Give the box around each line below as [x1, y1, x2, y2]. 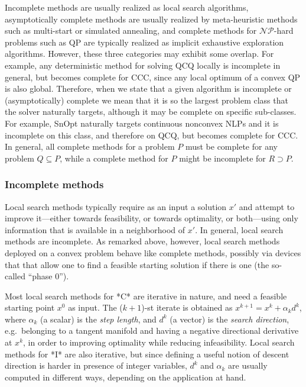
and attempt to [239, 200, 295, 212]
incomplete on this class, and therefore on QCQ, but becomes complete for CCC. [5, 128, 298, 141]
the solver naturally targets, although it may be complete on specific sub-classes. [5, 105, 297, 118]
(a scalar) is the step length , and [40, 312, 157, 325]
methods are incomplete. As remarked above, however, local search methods [5, 235, 280, 247]
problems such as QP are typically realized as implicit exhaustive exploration [5, 36, 284, 48]
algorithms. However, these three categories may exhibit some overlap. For [5, 47, 274, 60]
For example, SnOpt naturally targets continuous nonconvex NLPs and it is [5, 117, 279, 129]
